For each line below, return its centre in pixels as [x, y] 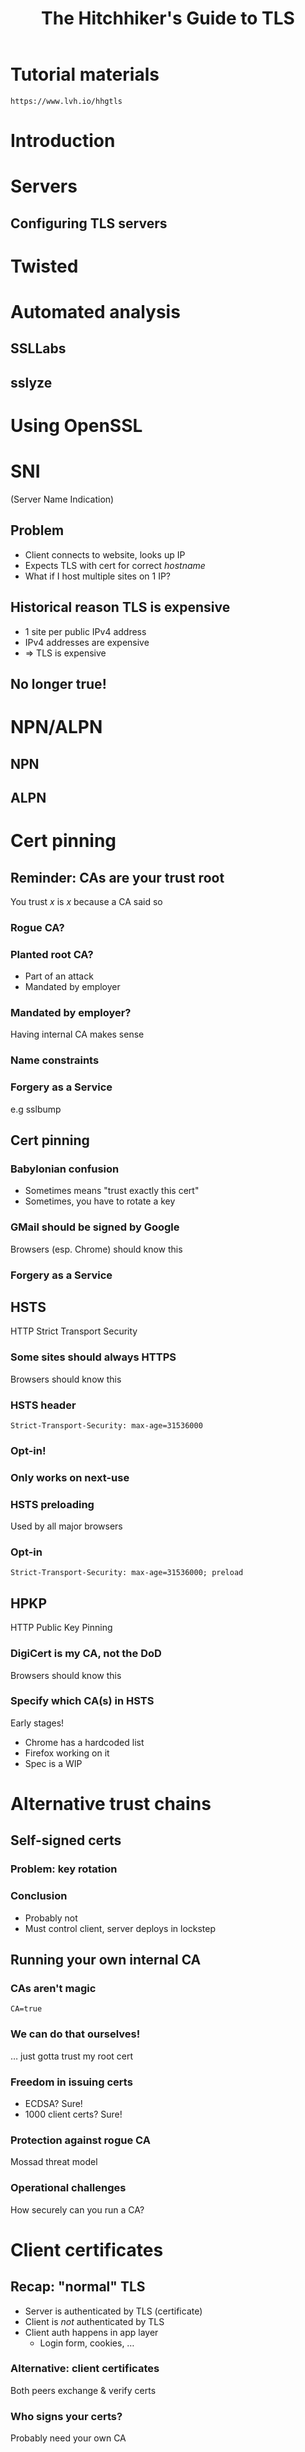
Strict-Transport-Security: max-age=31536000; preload [127, 1573]
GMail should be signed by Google [95, 1227]
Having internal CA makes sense [77, 1034]
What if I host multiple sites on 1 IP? [98, 576]
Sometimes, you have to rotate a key [100, 1201]
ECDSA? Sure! [53, 2103]
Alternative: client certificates [85, 2369]
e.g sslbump [36, 1109]
